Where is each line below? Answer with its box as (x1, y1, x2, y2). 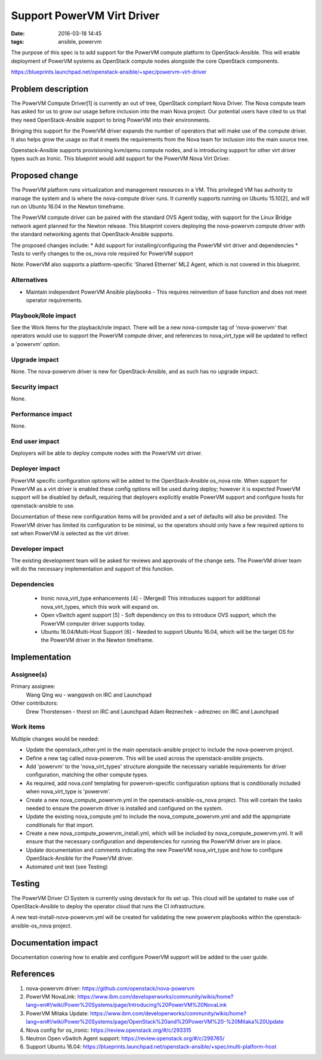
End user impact (11, 437, 60, 446)
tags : (11, 38, 24, 45)
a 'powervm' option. (11, 340, 61, 347)
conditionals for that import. (26, 821, 95, 828)
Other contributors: (11, 700, 58, 707)
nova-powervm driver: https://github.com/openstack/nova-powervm (26, 985, 195, 992)
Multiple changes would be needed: (11, 735, 100, 742)
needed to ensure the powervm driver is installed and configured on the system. (26, 805, 224, 812)
